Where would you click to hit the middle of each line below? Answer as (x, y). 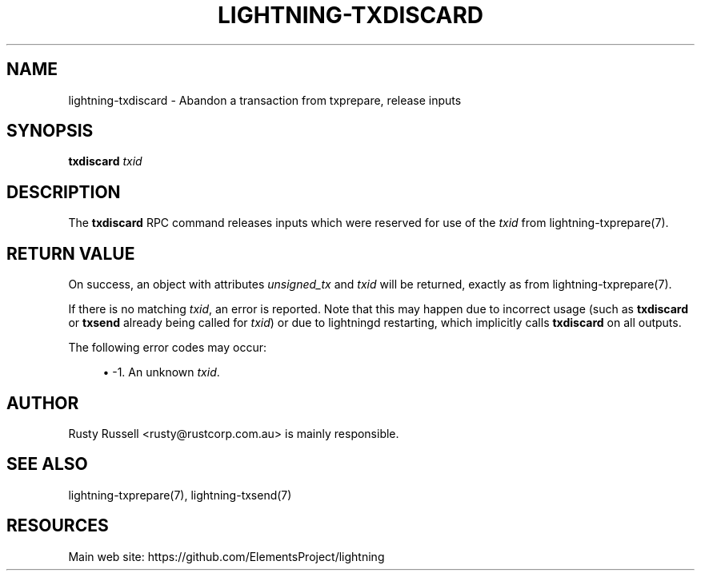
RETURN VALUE (71, 253)
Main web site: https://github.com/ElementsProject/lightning (226, 556)
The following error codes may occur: (167, 348)
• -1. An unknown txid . (161, 372)
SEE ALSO (47, 464)
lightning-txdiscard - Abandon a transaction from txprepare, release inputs (265, 100)
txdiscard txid (105, 161)
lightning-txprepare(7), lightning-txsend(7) (180, 495)
